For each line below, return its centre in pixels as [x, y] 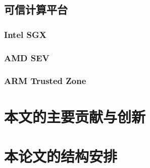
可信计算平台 [36, 9]
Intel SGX [25, 34]
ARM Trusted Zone [45, 81]
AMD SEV [27, 57]
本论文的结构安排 [61, 156]
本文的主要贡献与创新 [75, 116]
